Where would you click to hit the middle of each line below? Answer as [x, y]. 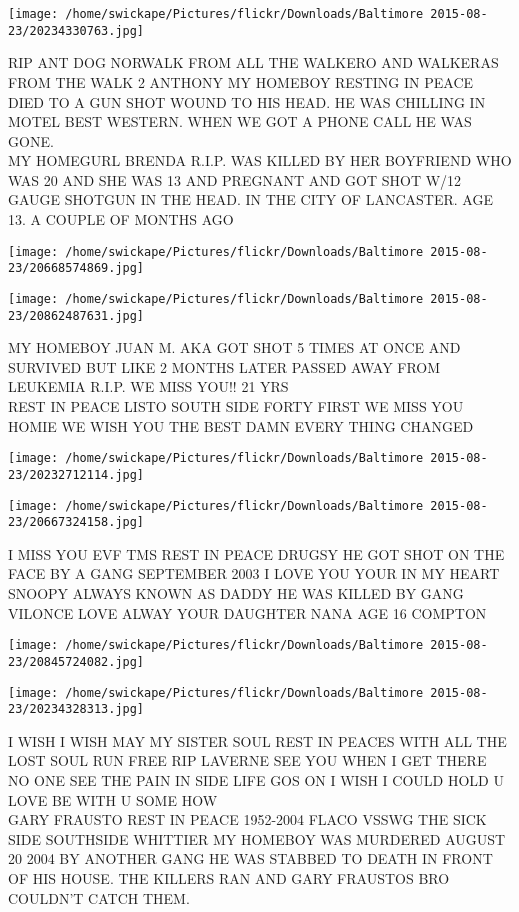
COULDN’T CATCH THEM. [99, 897]
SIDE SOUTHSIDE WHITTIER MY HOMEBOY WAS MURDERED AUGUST [257, 838]
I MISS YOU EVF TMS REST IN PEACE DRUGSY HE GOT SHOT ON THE [256, 553]
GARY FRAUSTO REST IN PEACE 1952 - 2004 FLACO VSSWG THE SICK [247, 819]
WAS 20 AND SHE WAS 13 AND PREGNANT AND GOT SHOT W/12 [235, 179]
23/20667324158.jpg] [76, 522]
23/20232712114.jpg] [76, 474]
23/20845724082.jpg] [76, 661]
